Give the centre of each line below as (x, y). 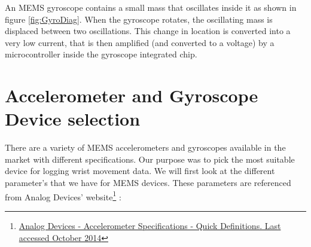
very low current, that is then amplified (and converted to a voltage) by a (140, 42)
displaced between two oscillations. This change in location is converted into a (148, 31)
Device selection (73, 119)
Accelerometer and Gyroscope (132, 95)
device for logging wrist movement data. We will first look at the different (140, 171)
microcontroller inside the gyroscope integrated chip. (101, 54)
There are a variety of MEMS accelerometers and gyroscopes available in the (145, 147)
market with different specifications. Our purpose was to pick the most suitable (150, 159)
